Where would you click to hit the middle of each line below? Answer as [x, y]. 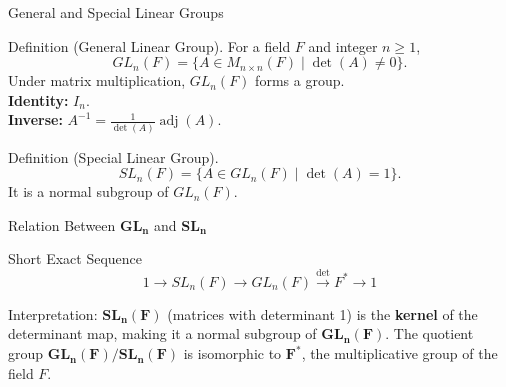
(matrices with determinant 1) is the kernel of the [322, 313]
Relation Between [62, 224]
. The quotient [429, 333]
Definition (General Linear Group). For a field [149, 45]
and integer [343, 45]
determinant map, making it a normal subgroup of [162, 333]
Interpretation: [53, 313]
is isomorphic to [232, 353]
